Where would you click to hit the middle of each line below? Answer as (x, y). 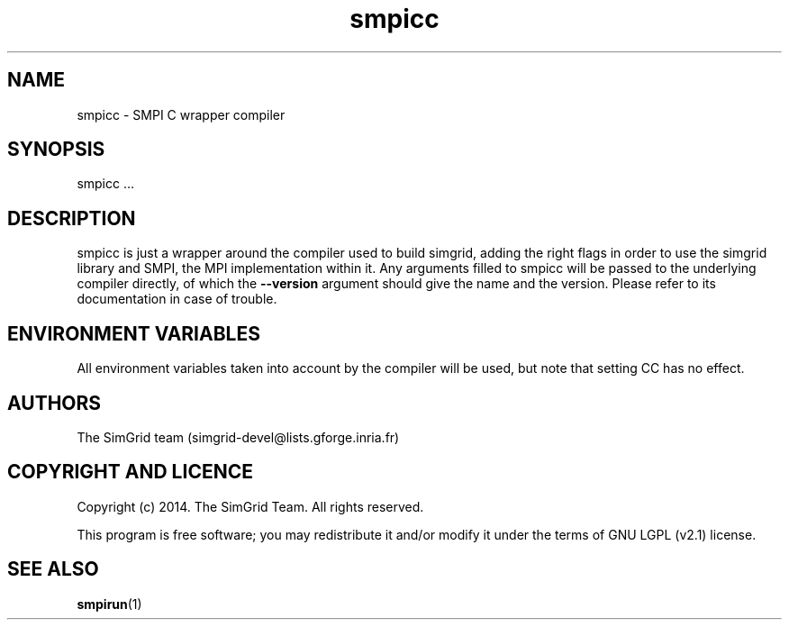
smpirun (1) (109, 604)
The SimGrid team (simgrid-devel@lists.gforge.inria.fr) (238, 437)
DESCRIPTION (72, 218)
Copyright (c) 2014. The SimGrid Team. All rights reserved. (250, 506)
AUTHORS (54, 403)
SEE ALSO (53, 569)
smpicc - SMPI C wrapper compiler (181, 114)
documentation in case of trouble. (177, 299)
